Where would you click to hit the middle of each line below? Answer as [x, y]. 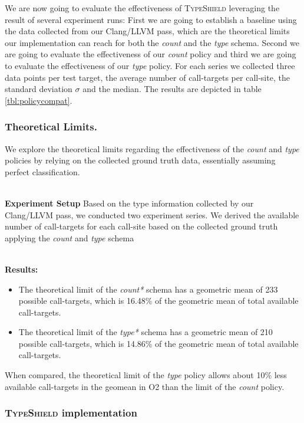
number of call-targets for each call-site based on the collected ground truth [141, 226]
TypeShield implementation [71, 413]
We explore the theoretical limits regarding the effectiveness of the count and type [152, 148]
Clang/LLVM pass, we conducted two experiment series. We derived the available [152, 214]
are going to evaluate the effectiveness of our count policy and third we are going [151, 54]
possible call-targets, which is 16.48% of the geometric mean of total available [158, 301]
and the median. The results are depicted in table [172, 89]
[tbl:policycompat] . [39, 100]
